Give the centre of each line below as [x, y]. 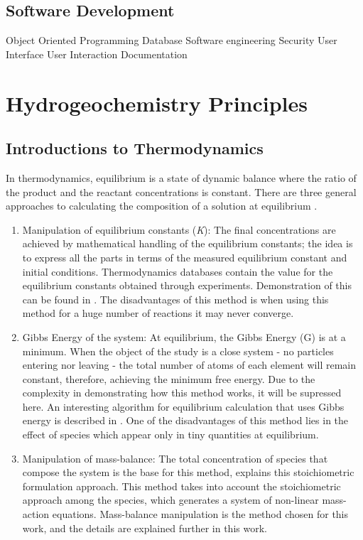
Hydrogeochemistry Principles [157, 103]
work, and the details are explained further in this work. [145, 528]
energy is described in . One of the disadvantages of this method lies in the [185, 420]
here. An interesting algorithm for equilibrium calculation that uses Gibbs [183, 406]
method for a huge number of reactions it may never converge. [158, 313]
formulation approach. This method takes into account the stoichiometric [181, 486]
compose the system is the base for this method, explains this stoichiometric [188, 472]
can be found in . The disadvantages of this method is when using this [175, 299]
